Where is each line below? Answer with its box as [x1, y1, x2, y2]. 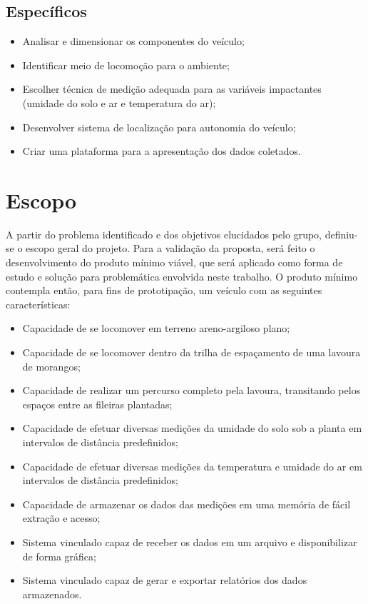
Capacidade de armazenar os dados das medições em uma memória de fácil [22, 496, 351, 511]
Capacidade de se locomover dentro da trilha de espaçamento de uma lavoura [22, 345, 361, 360]
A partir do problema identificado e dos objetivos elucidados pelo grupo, [6, 226, 322, 241]
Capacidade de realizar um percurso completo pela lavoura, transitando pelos [22, 383, 361, 398]
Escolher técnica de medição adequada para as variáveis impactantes [22, 81, 322, 96]
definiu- [324, 226, 358, 241]
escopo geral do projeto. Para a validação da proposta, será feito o [26, 241, 315, 256]
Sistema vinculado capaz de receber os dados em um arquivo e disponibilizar [22, 534, 357, 549]
